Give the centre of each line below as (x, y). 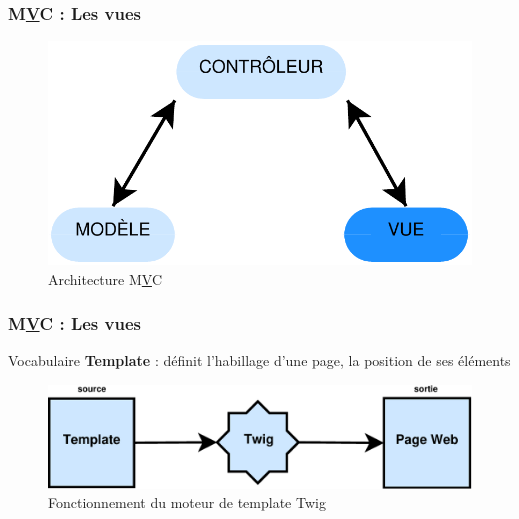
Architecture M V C (105, 278)
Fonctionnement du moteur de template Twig (187, 502)
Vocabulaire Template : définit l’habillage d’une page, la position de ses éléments (259, 360)
